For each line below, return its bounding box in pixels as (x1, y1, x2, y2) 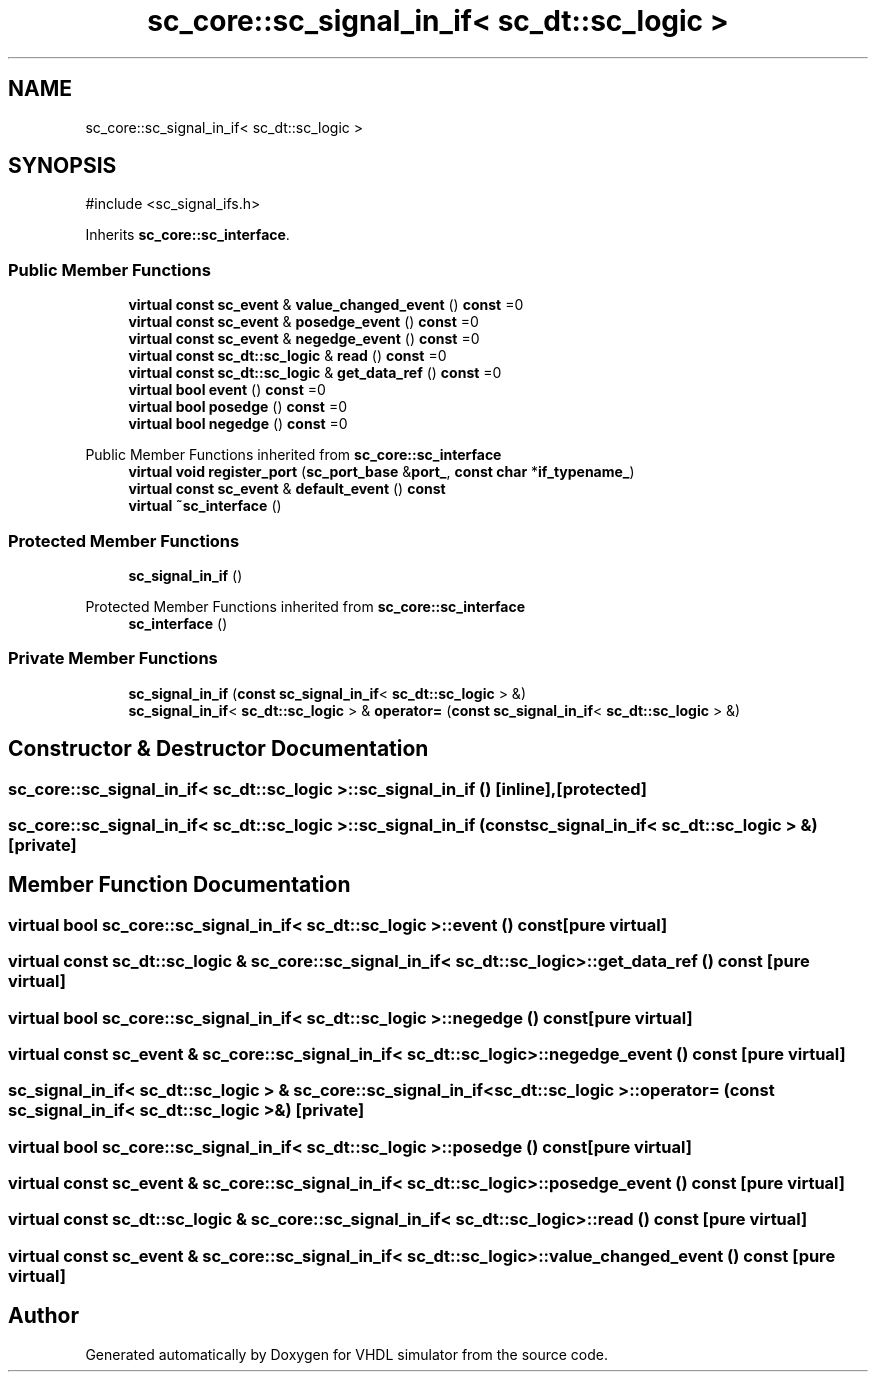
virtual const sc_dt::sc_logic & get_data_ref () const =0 (128, 364, 502, 382)
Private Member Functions (8, 648, 218, 669)
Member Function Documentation (8, 872, 351, 898)
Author (8, 1303, 79, 1329)
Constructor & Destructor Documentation (8, 736, 429, 762)
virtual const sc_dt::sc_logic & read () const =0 (128, 347, 447, 365)
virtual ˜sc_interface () (128, 497, 282, 515)
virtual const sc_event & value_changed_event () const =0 (128, 296, 524, 314)
